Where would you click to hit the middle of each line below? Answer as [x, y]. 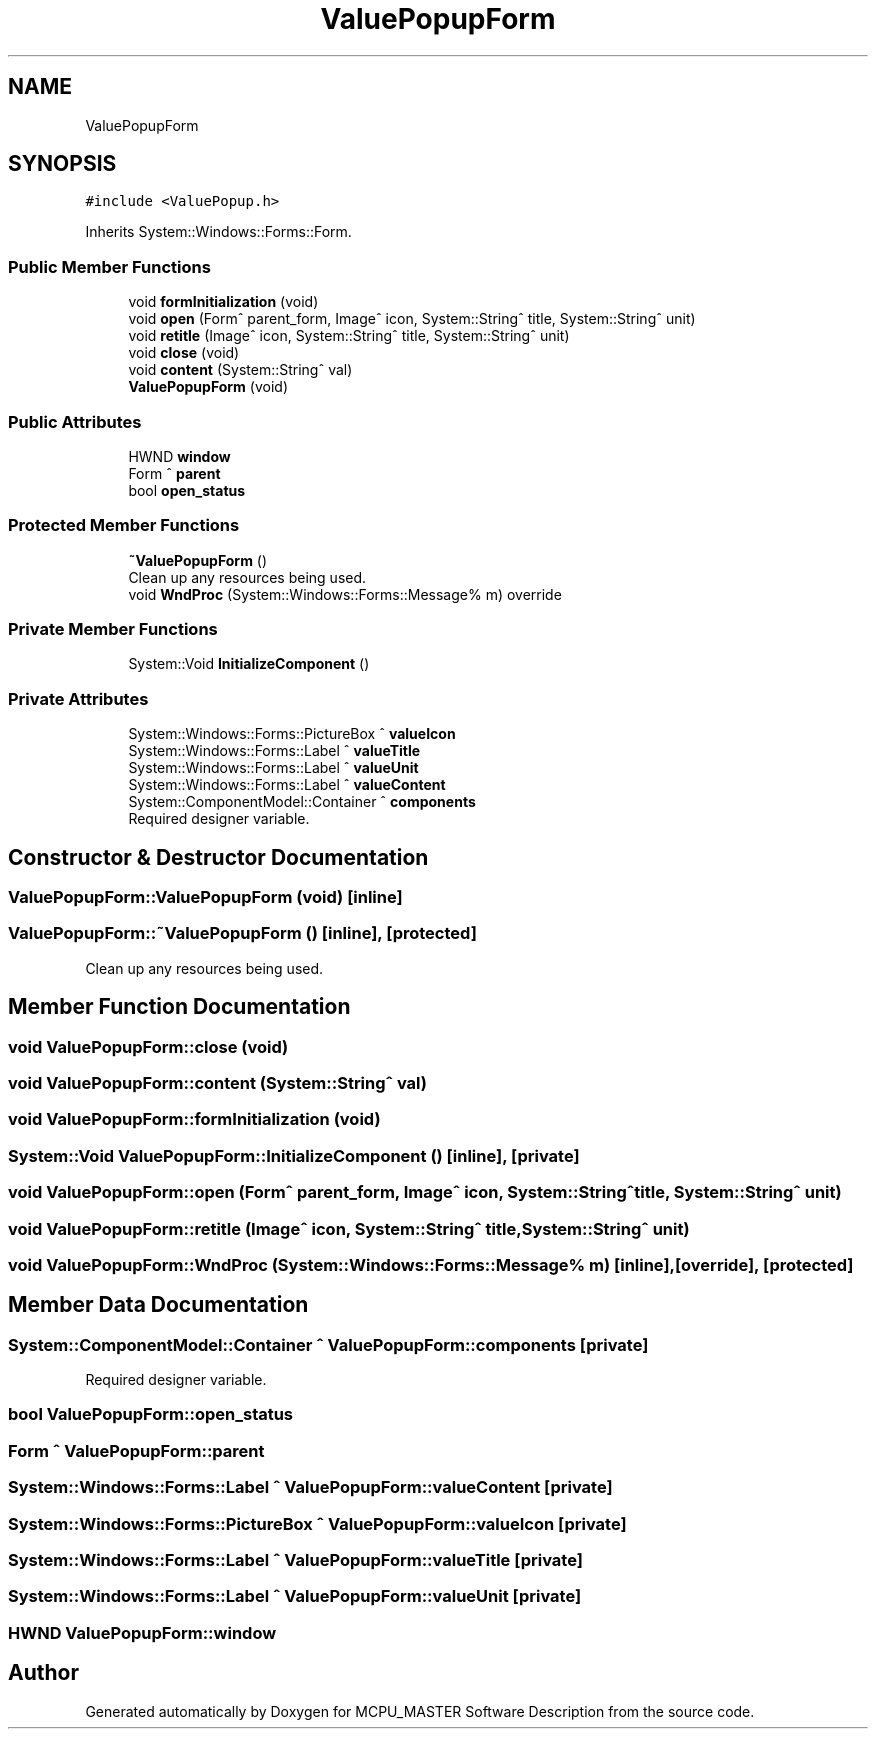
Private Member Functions [113, 629]
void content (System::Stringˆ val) [240, 370]
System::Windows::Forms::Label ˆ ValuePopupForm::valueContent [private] [310, 1487]
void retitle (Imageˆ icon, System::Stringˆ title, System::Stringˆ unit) [349, 336]
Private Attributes [78, 698]
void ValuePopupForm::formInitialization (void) [194, 1119]
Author [43, 1673]
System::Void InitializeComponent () [249, 664]
